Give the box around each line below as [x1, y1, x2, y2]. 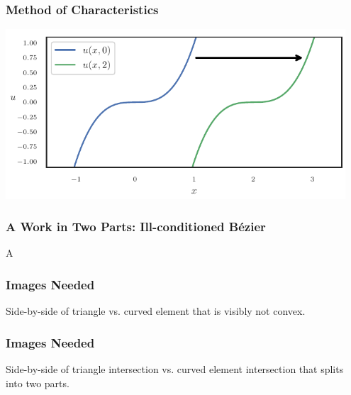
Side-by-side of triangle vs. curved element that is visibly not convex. [6, 304, 306, 318]
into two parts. [6, 375, 69, 390]
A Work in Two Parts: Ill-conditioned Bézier [6, 218, 266, 235]
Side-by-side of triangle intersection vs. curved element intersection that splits [6, 362, 344, 377]
